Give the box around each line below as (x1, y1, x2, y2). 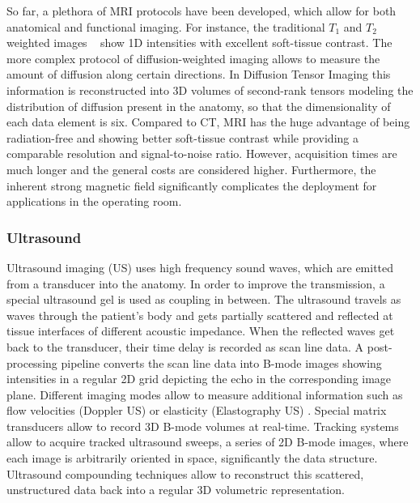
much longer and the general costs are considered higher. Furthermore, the (6, 160, 376, 177)
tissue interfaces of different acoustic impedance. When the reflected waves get (6, 322, 395, 339)
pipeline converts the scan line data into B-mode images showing (61, 354, 382, 371)
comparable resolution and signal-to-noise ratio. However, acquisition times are (6, 145, 397, 162)
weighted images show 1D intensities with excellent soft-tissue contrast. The (6, 34, 392, 51)
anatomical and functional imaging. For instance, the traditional (6, 18, 325, 35)
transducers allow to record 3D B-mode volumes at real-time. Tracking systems (6, 417, 399, 434)
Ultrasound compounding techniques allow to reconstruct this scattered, (6, 465, 364, 482)
